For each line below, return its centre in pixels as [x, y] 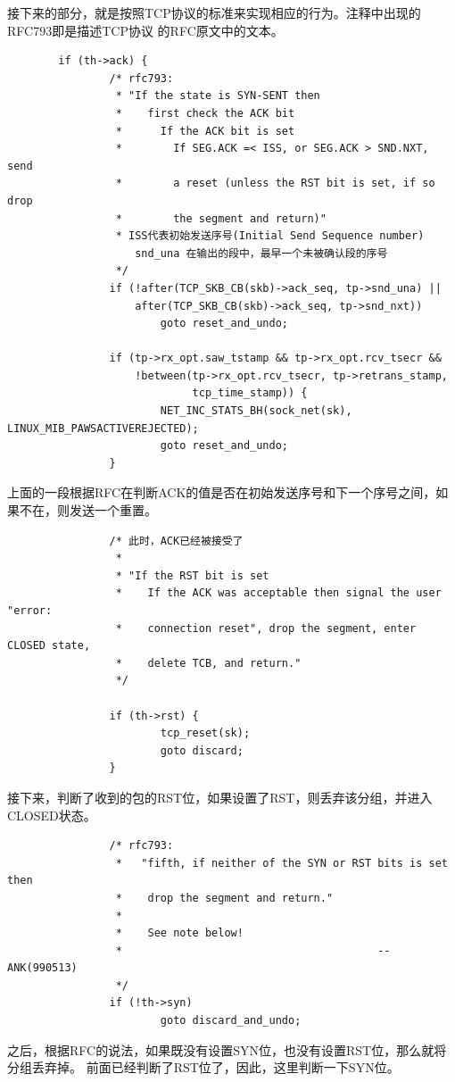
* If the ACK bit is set [205, 131]
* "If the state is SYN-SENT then [218, 96]
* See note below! [179, 933]
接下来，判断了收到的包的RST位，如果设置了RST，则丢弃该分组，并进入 [220, 797]
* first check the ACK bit [205, 113]
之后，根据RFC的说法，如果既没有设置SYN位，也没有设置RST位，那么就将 [227, 1049]
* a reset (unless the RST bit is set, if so [275, 183]
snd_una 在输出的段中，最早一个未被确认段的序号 [261, 253]
